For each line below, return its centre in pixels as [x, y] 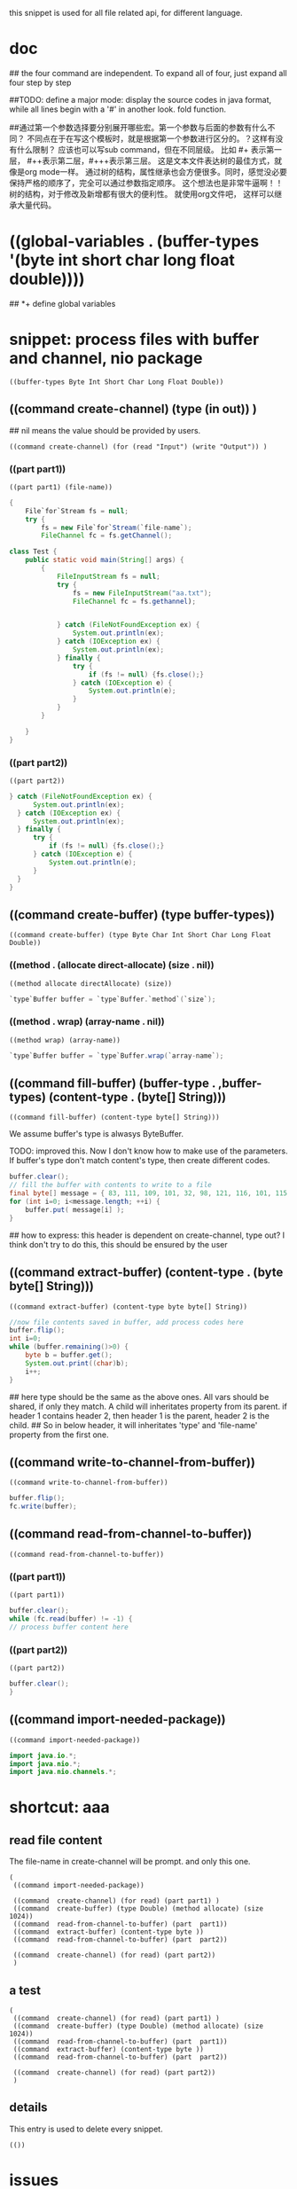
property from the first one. [59, 1435]
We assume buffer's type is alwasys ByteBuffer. [97, 1134]
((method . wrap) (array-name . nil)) [87, 1021]
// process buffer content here [69, 1627]
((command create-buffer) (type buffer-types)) [142, 915]
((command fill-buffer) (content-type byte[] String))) [114, 1118]
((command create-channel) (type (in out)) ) [133, 409]
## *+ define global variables [63, 303]
